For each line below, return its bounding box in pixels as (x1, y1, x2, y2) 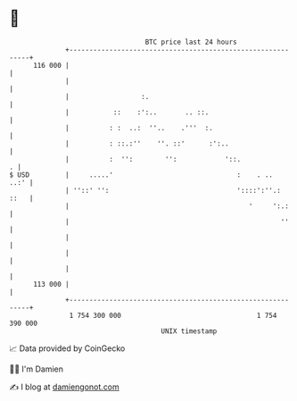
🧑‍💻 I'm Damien (9, 363, 64, 374)
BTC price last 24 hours (144, 38, 238, 46)
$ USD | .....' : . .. (9, 170, 274, 180)
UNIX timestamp (161, 326, 218, 336)
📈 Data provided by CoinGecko (9, 343, 126, 354)
